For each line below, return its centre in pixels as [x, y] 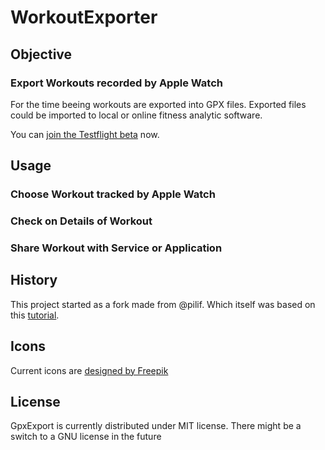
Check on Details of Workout [81, 221]
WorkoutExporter [84, 17]
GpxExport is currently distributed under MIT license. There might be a [156, 426]
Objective [41, 54]
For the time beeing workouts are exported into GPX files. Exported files [158, 104]
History [34, 280]
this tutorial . [35, 315]
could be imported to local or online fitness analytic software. [136, 115]
